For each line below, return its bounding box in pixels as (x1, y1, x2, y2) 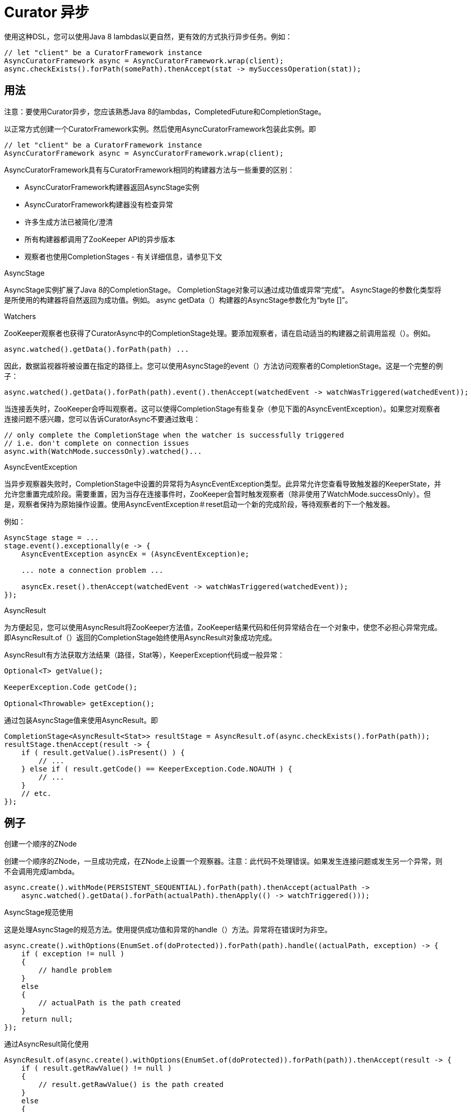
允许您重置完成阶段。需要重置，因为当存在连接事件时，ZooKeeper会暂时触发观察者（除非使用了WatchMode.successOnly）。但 (4, 489, 431, 498)
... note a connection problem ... (21, 566, 163, 574)
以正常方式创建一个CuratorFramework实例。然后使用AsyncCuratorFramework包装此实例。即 (4, 124, 316, 133)
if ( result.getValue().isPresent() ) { (21, 748, 185, 757)
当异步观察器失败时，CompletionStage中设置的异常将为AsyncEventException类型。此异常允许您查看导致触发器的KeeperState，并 (4, 479, 441, 488)
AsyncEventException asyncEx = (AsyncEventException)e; (21, 549, 250, 558)
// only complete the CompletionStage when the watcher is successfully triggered (4, 430, 344, 439)
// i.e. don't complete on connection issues (4, 439, 189, 447)
